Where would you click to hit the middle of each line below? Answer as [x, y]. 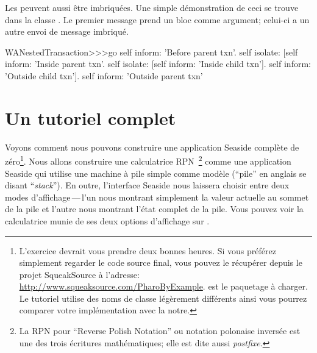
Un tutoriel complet [91, 117]
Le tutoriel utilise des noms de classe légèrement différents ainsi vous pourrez [163, 298]
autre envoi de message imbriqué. [67, 31]
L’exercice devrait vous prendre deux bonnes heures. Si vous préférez [148, 250]
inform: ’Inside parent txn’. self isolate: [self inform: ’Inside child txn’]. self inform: [158, 64]
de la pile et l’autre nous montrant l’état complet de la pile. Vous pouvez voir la [154, 209]
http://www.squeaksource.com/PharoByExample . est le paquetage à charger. [163, 286]
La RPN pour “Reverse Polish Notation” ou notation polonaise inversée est [160, 331]
